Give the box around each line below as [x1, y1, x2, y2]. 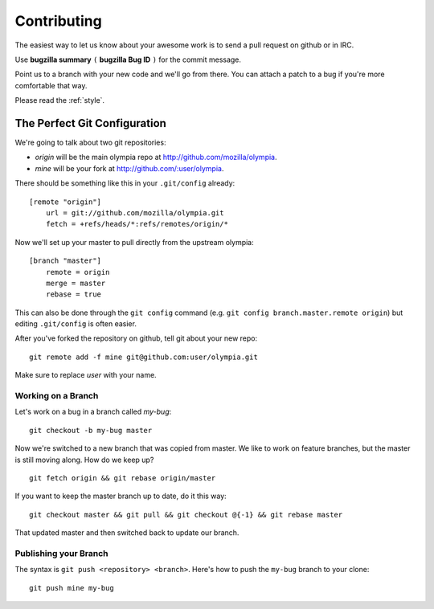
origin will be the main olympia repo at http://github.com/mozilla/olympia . [35, 153, 277, 162]
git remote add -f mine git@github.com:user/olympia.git [29, 352, 259, 362]
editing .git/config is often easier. [14, 319, 137, 329]
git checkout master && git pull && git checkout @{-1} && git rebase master [29, 510, 343, 519]
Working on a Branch [14, 390, 99, 402]
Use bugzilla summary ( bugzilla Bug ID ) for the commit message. [14, 55, 241, 64]
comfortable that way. [14, 80, 88, 90]
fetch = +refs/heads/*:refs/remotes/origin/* [45, 219, 229, 229]
